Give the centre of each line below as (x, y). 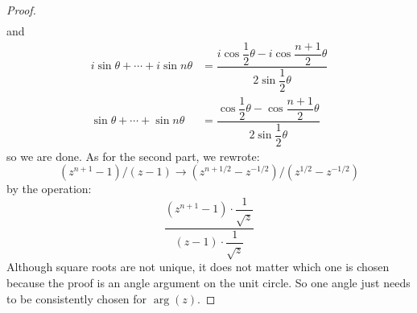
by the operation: (49, 189)
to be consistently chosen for (77, 298)
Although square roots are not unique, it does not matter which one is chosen (198, 267)
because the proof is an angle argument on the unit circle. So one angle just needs (208, 283)
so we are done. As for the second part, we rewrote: (133, 156)
